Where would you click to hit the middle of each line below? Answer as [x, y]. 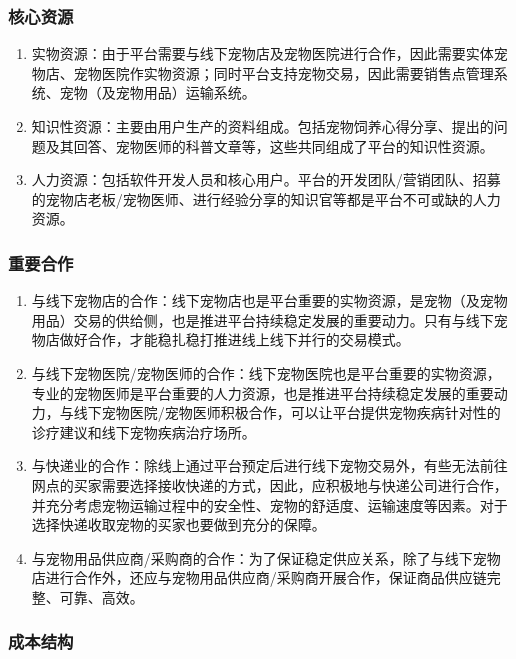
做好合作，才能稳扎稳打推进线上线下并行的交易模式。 [234, 339]
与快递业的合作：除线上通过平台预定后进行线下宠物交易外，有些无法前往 [269, 465]
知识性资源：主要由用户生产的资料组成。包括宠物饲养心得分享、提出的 [262, 126]
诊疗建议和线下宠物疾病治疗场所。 [143, 431]
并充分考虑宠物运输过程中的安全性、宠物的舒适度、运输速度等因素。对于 [269, 504]
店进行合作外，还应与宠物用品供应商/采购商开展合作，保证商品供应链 [259, 577]
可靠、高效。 [101, 596]
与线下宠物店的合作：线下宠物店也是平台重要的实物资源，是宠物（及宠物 [269, 300]
